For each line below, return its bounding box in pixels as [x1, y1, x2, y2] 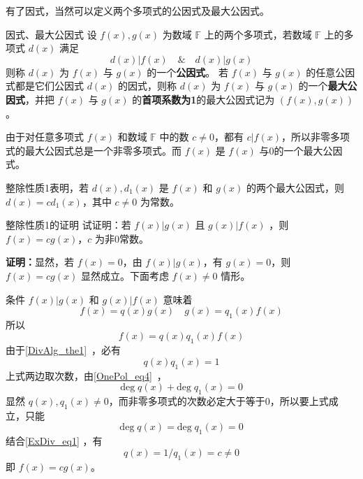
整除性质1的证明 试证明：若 [6, 217, 131, 232]
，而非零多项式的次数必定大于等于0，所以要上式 [108, 394, 329, 408]
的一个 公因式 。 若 [147, 64, 228, 79]
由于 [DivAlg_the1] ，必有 [6, 343, 121, 357]
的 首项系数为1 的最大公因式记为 [132, 92, 275, 106]
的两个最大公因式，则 [246, 180, 344, 194]
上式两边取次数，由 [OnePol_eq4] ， [6, 368, 167, 383]
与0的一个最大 [259, 143, 323, 157]
